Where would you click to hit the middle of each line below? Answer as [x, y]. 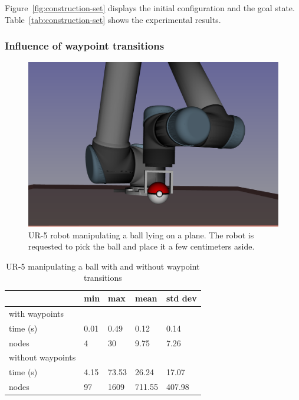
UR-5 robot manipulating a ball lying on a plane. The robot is [141, 235]
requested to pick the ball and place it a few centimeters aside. [142, 246]
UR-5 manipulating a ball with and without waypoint [103, 266]
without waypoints [42, 357]
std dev [181, 298]
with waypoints [37, 313]
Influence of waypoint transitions [85, 46]
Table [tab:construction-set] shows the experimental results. [113, 19]
